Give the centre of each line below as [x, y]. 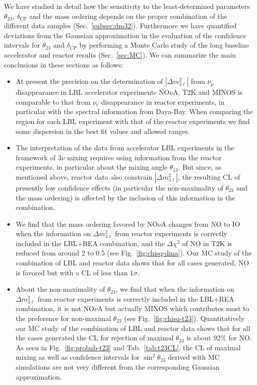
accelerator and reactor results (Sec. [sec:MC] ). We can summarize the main [120, 54]
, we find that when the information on [175, 289]
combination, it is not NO [55, 308]
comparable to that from [53, 101]
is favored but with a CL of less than [72, 272]
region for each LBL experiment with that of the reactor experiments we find [133, 121]
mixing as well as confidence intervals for [78, 357]
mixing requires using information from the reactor [144, 157]
